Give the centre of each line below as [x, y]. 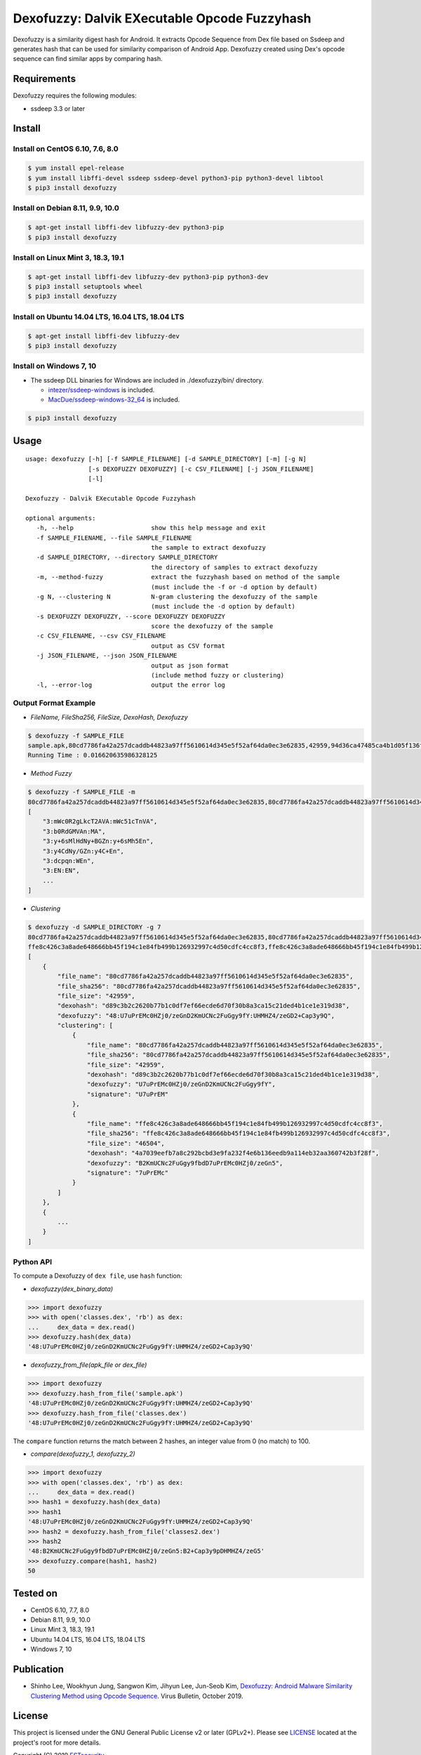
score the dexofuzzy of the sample [212, 626]
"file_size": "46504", [126, 1143]
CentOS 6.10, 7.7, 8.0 [60, 1610]
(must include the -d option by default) [223, 607]
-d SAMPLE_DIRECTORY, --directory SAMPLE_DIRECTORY [127, 557]
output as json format [190, 665]
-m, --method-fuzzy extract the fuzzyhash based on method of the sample [188, 577]
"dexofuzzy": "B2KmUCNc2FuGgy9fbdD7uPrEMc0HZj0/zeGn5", [185, 1163]
